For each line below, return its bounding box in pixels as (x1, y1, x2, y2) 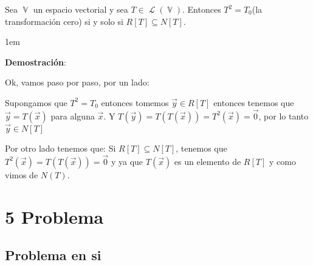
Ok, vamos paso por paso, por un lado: (5, 76, 150, 89)
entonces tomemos (101, 96, 169, 109)
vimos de (5, 168, 38, 181)
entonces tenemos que (213, 96, 294, 109)
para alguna (50, 109, 95, 122)
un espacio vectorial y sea (33, 3, 128, 15)
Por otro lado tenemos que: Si (5, 142, 116, 154)
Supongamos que (5, 96, 67, 109)
